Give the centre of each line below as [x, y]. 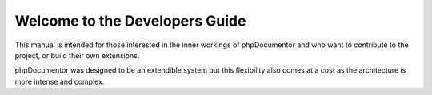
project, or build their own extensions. [77, 55]
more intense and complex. [60, 81]
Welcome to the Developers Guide [130, 21]
